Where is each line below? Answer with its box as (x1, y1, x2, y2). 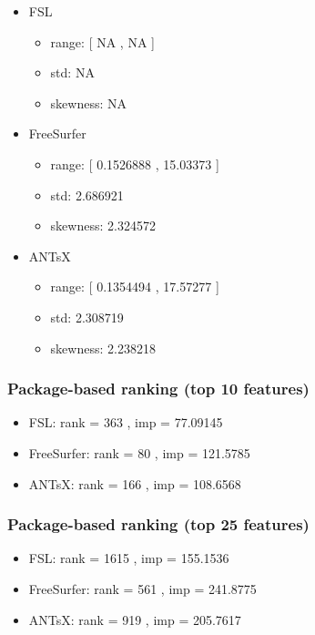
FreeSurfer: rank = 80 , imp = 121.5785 (28, 443, 250, 462)
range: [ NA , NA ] (50, 32, 155, 51)
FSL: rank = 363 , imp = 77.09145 (28, 413, 223, 432)
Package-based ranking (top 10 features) (7, 377, 310, 400)
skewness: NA (50, 93, 127, 112)
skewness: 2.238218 (50, 338, 156, 357)
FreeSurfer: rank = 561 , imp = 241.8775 (28, 579, 257, 598)
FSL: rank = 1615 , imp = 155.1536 (28, 548, 229, 568)
